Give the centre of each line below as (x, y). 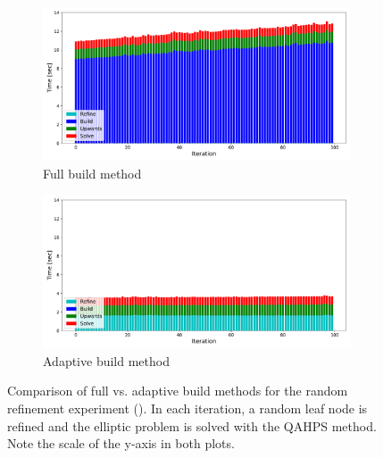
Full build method (92, 173)
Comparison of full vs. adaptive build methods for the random (178, 391)
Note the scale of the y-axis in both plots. (121, 443)
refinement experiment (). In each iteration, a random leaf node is (187, 408)
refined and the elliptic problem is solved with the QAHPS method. (192, 425)
